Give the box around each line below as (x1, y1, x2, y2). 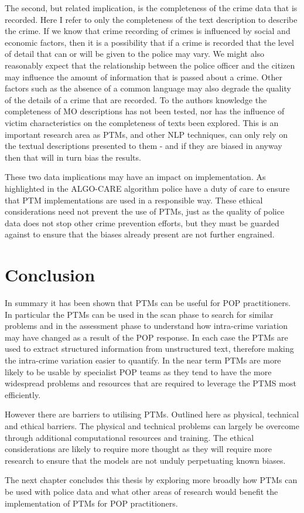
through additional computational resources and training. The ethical (5, 431, 254, 443)
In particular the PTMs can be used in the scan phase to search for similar (5, 308, 274, 320)
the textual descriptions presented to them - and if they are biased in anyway (5, 140, 282, 152)
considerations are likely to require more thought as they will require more (5, 443, 272, 455)
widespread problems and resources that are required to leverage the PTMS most (5, 377, 296, 389)
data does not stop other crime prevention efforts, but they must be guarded (5, 216, 279, 229)
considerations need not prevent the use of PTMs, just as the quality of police (5, 205, 285, 218)
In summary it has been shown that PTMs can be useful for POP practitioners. (5, 297, 291, 308)
